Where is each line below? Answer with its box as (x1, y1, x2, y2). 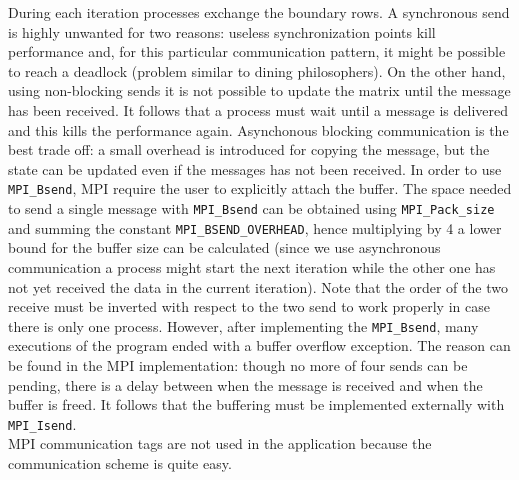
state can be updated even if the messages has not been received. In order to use (8, 158, 502, 179)
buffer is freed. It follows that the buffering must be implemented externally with (8, 394, 505, 415)
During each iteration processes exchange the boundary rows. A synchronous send (8, 2, 510, 22)
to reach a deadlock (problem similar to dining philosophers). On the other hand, (8, 60, 506, 81)
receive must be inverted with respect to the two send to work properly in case (8, 296, 490, 317)
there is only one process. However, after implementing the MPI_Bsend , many (8, 315, 479, 336)
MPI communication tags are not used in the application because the (8, 433, 432, 454)
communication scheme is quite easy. (8, 452, 232, 473)
